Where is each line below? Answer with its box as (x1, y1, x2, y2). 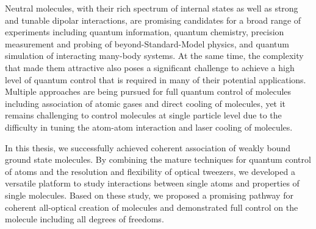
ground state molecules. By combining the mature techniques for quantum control (5, 153, 311, 166)
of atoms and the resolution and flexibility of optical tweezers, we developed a (5, 165, 295, 177)
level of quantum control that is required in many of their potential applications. (5, 73, 306, 86)
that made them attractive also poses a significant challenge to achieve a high (5, 61, 295, 73)
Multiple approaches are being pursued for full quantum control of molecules (5, 85, 292, 98)
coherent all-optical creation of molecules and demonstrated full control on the (5, 200, 298, 213)
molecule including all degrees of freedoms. (5, 213, 164, 225)
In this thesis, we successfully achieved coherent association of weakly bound (5, 141, 291, 154)
